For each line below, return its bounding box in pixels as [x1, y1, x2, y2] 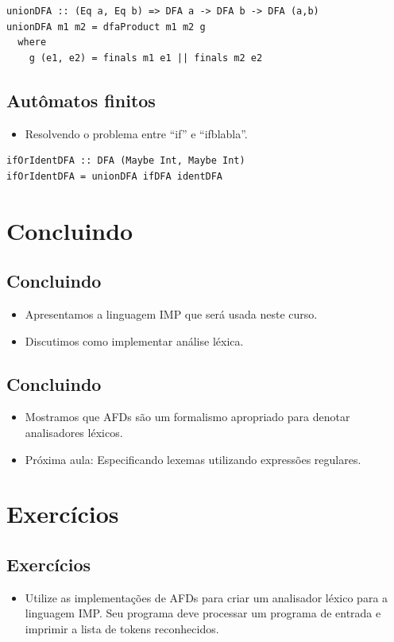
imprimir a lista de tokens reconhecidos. [25, 620, 219, 636]
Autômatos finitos [6, 87, 156, 112]
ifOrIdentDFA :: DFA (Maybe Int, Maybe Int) [6, 155, 245, 167]
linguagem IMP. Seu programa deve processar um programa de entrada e [25, 605, 381, 621]
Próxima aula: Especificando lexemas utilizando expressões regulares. [25, 451, 361, 467]
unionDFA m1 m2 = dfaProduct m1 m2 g [6, 21, 206, 33]
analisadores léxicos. [25, 423, 123, 440]
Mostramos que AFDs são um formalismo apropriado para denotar [25, 408, 350, 425]
